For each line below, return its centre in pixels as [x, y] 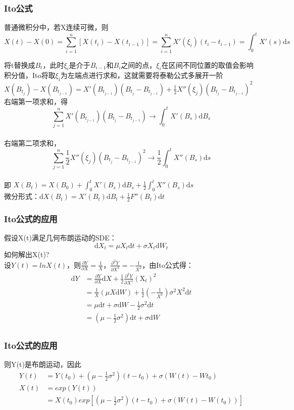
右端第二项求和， [32, 142]
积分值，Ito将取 [30, 75]
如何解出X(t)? [27, 254]
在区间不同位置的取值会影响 [207, 65]
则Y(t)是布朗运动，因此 [43, 364]
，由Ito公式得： [168, 264]
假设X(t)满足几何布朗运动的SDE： [60, 238]
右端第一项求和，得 [36, 101]
